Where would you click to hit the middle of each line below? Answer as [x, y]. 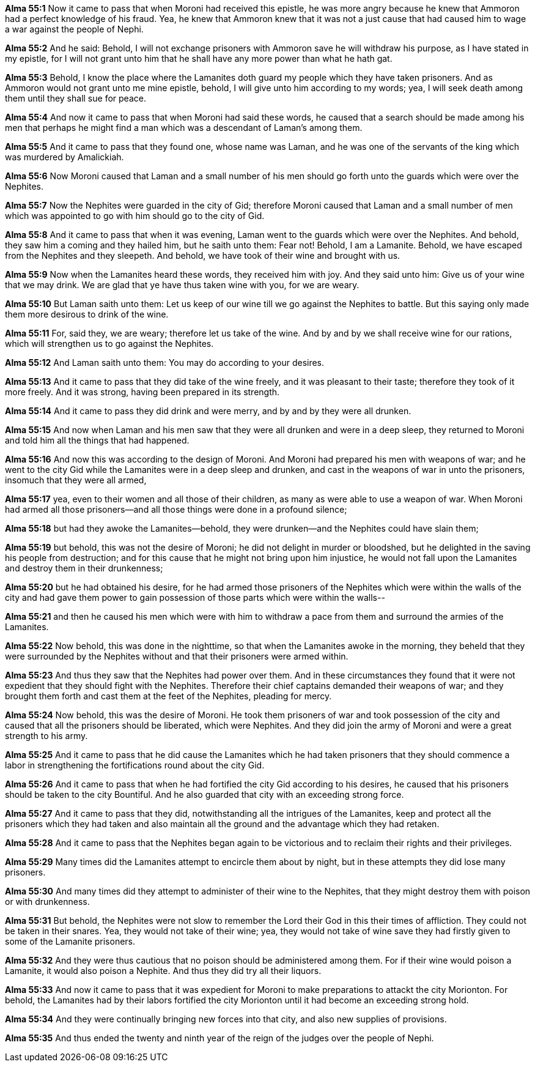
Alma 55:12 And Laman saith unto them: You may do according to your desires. [165, 362]
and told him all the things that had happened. [97, 440]
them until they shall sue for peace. [76, 98]
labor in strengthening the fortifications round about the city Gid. [135, 765]
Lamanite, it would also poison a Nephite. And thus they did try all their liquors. [163, 971]
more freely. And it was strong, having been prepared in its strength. [142, 392]
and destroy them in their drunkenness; [84, 568]
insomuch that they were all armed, [76, 480]
